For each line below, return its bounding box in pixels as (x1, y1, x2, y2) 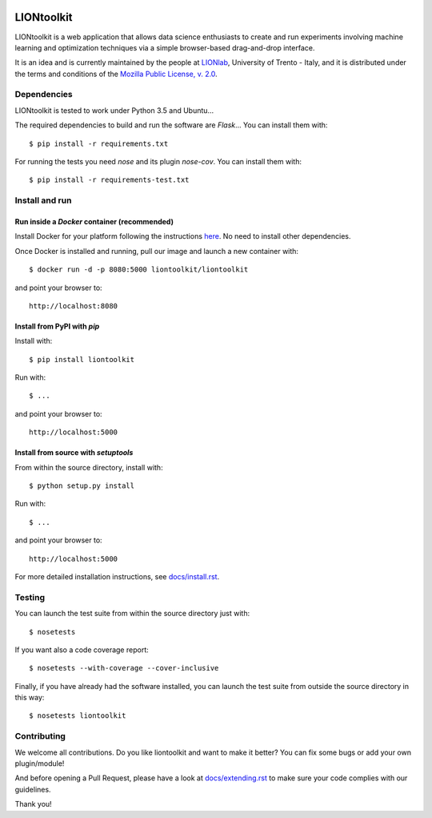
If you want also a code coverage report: (14, 645, 149, 655)
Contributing (14, 731, 66, 742)
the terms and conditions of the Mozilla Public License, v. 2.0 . (14, 69, 218, 79)
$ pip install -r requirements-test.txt (29, 175, 190, 184)
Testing (14, 591, 46, 602)
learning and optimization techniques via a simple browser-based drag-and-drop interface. (14, 42, 315, 52)
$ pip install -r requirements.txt (29, 139, 169, 148)
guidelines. (14, 784, 51, 794)
